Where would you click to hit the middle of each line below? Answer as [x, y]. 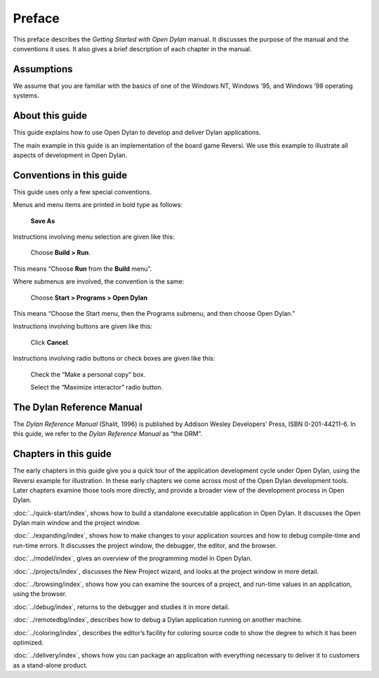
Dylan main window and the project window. [77, 523]
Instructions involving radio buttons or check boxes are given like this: [114, 359]
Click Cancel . [50, 342]
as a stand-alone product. [50, 665]
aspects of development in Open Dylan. [70, 155]
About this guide [50, 116]
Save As [43, 220]
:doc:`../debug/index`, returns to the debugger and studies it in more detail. [121, 606]
